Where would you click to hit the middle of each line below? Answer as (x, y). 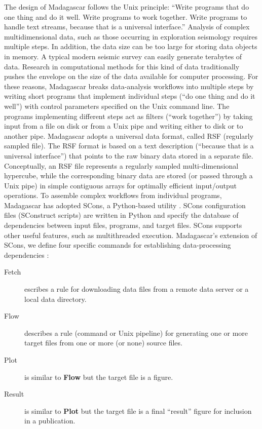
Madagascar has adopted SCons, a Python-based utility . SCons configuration (125, 205)
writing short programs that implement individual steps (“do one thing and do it (130, 96)
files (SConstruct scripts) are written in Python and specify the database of (121, 215)
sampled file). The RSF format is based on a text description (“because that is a (129, 146)
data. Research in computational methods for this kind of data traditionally (122, 66)
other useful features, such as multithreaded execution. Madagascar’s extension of (131, 235)
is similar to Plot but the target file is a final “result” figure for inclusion (138, 411)
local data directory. (55, 299)
